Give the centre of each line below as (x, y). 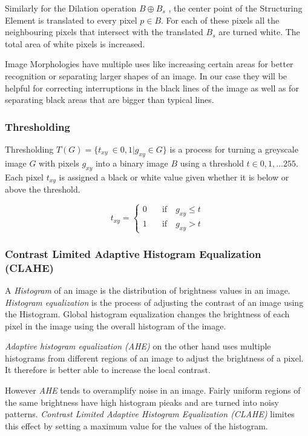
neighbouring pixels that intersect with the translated (104, 32)
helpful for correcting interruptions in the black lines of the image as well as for (152, 88)
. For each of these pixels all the (220, 20)
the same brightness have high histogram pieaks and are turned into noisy (142, 402)
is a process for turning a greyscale (234, 149)
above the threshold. (43, 189)
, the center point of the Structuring (235, 8)
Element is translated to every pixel (71, 20)
